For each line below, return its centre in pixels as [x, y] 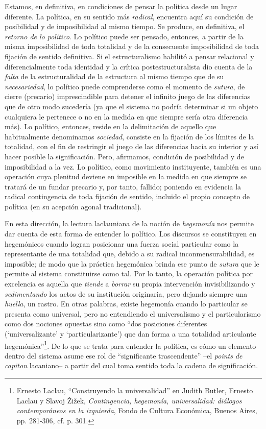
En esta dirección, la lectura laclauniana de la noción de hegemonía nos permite [129, 223]
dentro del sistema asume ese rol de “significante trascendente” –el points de [124, 355]
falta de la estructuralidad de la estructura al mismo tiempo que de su [114, 76]
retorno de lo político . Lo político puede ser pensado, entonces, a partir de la [124, 36]
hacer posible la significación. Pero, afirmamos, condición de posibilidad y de [124, 156]
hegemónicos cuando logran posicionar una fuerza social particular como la [122, 243]
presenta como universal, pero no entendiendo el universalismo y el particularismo [133, 313]
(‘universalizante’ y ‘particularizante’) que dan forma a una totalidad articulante [130, 333]
